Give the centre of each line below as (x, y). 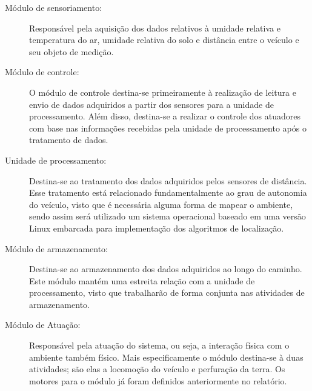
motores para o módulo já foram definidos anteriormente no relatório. (158, 380)
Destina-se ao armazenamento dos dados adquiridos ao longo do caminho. (166, 269)
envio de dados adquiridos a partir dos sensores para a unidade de (151, 104)
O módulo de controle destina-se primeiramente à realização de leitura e (163, 92)
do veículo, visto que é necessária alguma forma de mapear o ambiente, (161, 204)
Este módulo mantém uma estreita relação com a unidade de (142, 280)
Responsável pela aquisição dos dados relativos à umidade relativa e (155, 28)
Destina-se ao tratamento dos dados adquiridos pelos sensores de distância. (168, 180)
